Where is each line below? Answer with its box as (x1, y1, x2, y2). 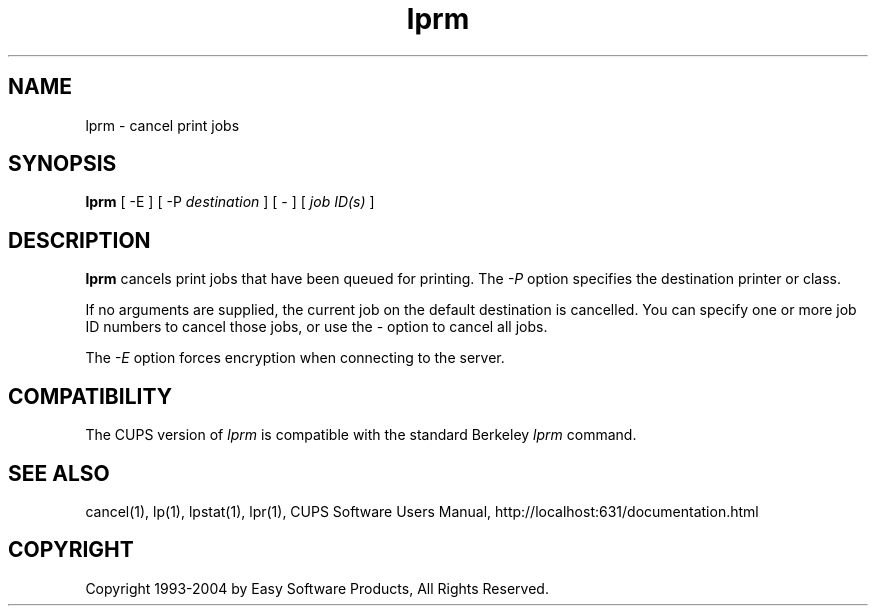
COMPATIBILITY (8, 383, 172, 409)
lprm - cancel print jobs (85, 116, 240, 134)
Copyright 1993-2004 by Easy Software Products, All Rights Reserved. (85, 579, 549, 597)
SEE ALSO (8, 460, 110, 486)
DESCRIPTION (8, 227, 151, 253)
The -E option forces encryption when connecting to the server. (85, 349, 505, 367)
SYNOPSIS (8, 151, 117, 177)
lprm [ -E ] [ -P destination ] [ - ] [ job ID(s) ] (85, 193, 375, 211)
